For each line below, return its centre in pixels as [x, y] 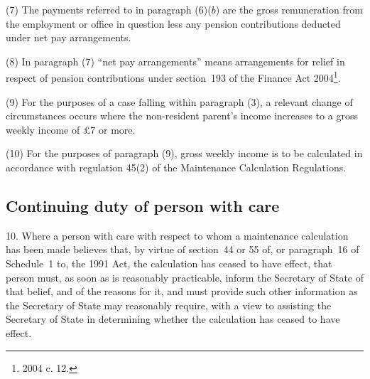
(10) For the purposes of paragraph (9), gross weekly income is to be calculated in [184, 153]
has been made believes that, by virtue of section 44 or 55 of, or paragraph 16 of [183, 249]
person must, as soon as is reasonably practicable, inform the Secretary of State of [185, 277]
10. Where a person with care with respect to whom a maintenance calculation [177, 235]
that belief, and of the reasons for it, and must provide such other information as [182, 291]
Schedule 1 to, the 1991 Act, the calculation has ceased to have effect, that [169, 263]
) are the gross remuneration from [289, 9]
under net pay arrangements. [69, 37]
